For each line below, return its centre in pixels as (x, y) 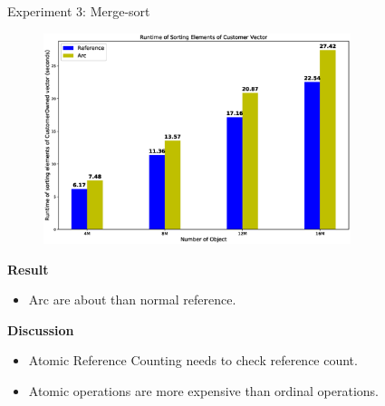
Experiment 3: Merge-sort (79, 11)
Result (28, 269)
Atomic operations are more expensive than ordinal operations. (204, 391)
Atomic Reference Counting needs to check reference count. (193, 360)
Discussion (41, 329)
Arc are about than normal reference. (132, 300)
